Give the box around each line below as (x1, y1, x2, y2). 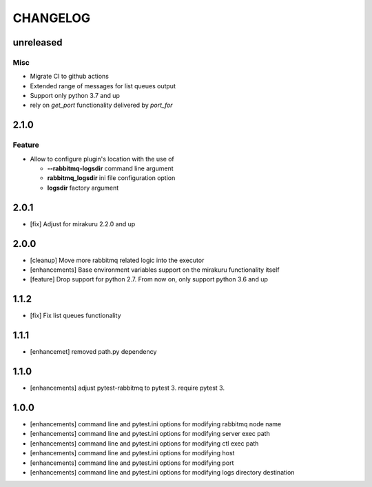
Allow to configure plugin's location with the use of (30, 155, 175, 163)
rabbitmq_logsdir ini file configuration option (47, 174, 176, 182)
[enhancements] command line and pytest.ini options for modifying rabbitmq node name (30, 420, 282, 428)
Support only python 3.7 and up (30, 92, 121, 100)
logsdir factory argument (47, 183, 119, 192)
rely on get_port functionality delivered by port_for (30, 101, 173, 110)
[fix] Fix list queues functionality (30, 311, 121, 320)
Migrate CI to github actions (30, 72, 110, 81)
